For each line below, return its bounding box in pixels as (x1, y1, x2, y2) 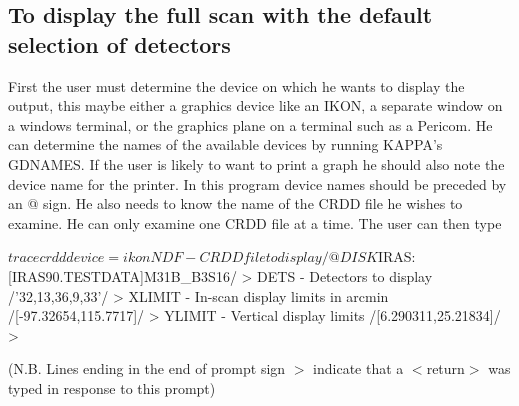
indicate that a (313, 358, 404, 379)
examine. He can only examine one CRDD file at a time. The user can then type (8, 212, 502, 233)
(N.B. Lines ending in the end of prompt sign (8, 358, 286, 379)
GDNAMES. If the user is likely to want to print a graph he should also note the (8, 153, 505, 174)
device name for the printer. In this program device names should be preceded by (8, 173, 507, 194)
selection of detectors (8, 28, 231, 59)
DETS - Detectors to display (257, 265, 433, 286)
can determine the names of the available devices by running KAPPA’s (8, 134, 443, 155)
